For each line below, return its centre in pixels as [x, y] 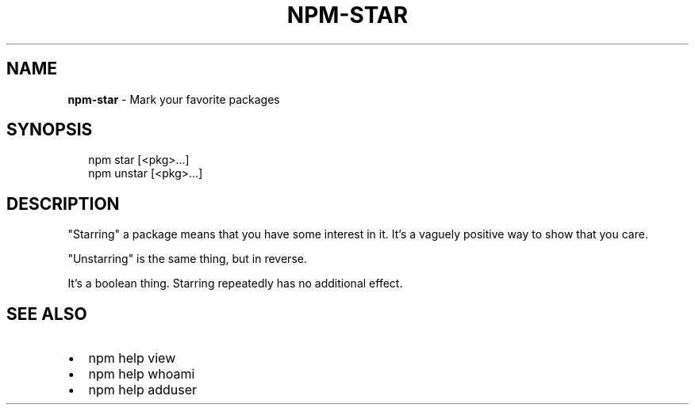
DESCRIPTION [63, 204]
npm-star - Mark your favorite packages [174, 99]
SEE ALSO [47, 314]
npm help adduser [143, 390]
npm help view [132, 358]
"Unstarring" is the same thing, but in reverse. [187, 259]
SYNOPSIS [50, 130]
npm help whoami [142, 374]
